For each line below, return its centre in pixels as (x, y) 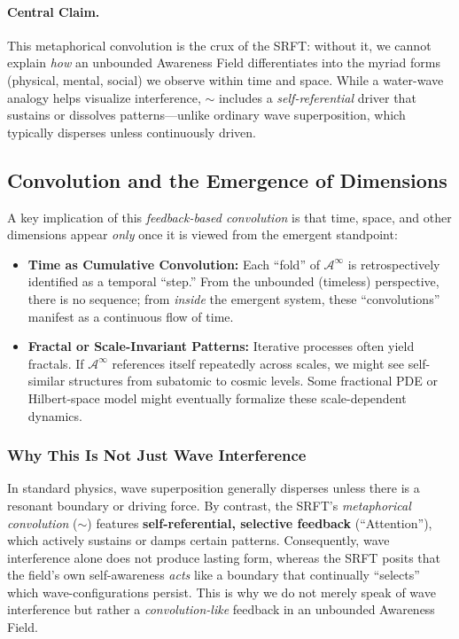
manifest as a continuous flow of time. (131, 316)
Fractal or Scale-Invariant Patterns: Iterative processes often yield (221, 346)
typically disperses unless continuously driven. (132, 132)
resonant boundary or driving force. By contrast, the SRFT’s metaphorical (209, 505)
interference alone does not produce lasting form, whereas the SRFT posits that (224, 557)
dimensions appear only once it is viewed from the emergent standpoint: (202, 234)
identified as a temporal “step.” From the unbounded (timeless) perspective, (233, 281)
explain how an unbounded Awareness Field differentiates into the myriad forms (224, 62)
